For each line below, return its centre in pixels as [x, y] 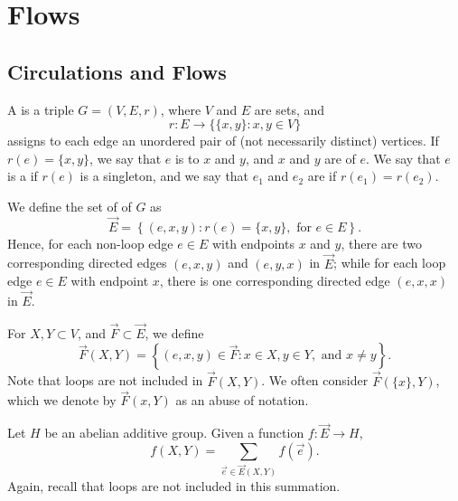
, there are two [381, 243]
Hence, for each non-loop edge [90, 243]
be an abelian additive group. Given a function [174, 433]
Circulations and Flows [117, 71]
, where [181, 109]
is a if [23, 176]
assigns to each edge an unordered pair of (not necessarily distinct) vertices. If [223, 141]
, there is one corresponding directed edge [275, 281]
